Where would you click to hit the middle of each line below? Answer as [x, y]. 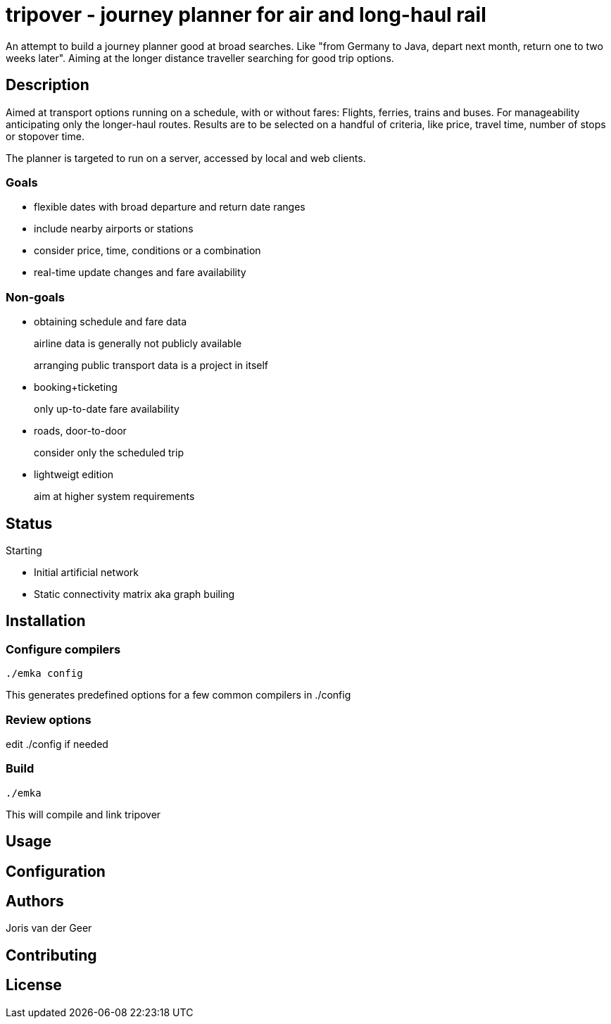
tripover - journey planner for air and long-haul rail [246, 15]
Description [48, 85]
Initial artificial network [87, 572]
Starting [24, 550]
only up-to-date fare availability [107, 409]
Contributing [51, 955]
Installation [46, 621]
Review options [49, 719]
